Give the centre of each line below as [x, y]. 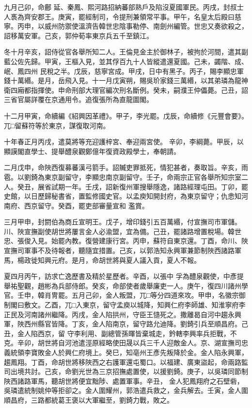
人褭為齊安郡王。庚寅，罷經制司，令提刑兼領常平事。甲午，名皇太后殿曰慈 [123, 16]
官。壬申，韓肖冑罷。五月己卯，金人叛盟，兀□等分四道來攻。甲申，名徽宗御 [125, 295]
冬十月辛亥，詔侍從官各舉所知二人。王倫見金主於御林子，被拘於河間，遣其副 [126, 52]
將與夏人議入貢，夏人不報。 [156, 260]
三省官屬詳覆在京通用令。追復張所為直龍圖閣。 [79, 99]
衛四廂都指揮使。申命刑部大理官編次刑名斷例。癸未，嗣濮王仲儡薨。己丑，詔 [126, 90]
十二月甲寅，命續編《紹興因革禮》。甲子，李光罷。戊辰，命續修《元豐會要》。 [126, 115]
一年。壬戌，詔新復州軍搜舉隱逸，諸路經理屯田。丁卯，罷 [156, 186]
